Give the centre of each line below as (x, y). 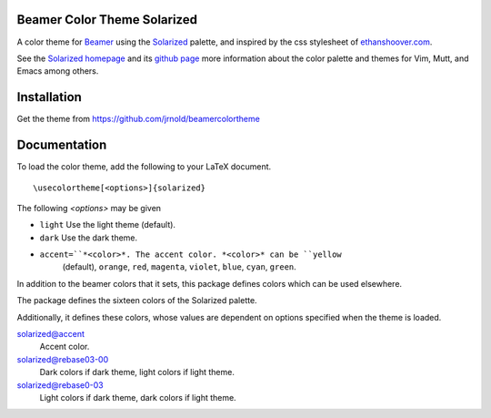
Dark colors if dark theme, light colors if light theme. (137, 372)
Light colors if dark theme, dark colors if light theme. (138, 397)
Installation (49, 97)
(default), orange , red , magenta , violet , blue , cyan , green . (180, 267)
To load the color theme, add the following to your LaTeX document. (144, 167)
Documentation (62, 145)
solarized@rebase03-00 (63, 359)
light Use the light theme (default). (108, 225)
